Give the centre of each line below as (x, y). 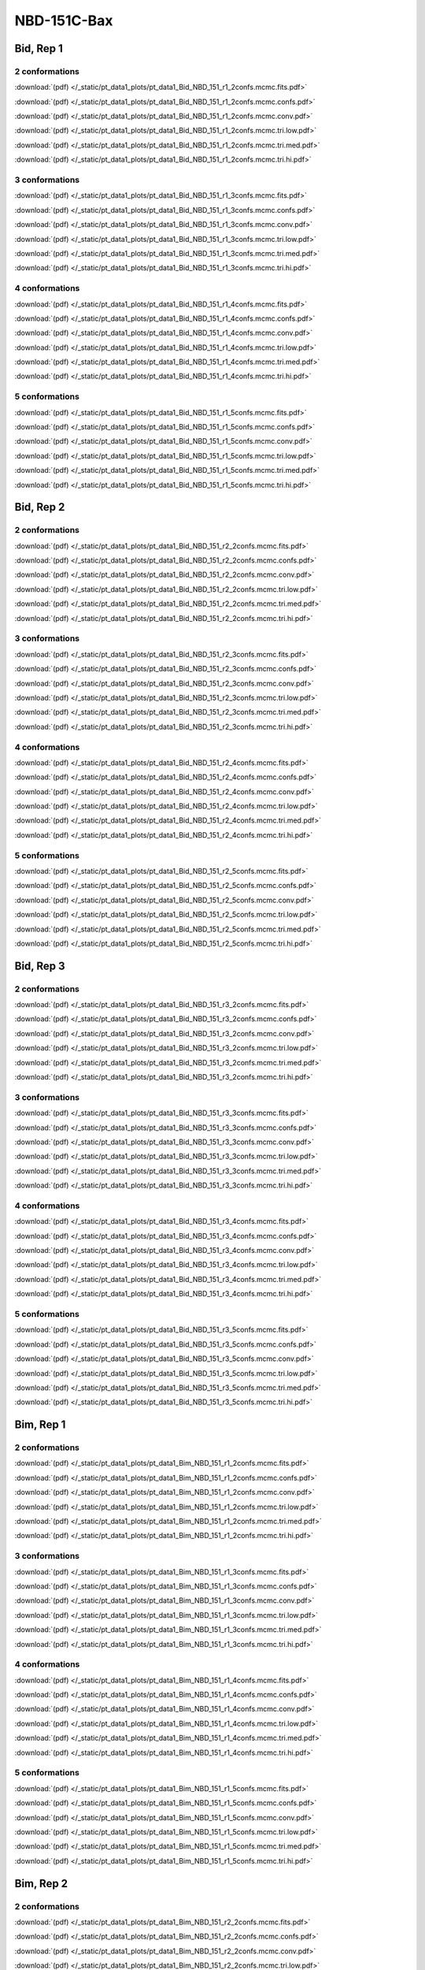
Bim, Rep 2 (41, 1883)
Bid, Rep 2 (40, 507)
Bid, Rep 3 (40, 966)
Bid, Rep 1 (39, 48)
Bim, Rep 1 (40, 1425)
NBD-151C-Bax (64, 20)
